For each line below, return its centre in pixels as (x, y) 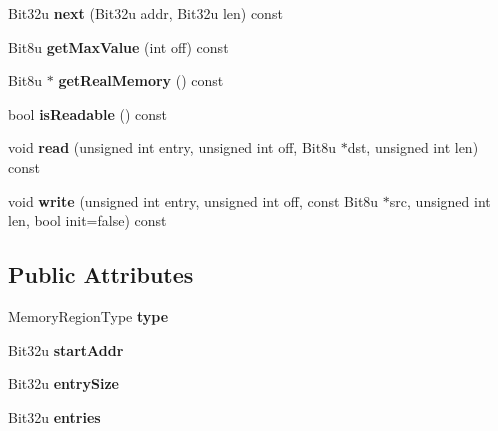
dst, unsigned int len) (413, 147)
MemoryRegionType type (88, 315)
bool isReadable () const (87, 113)
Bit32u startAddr (66, 349)
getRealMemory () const (141, 80)
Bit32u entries (54, 416)
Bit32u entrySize (63, 383)
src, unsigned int (440, 200)
